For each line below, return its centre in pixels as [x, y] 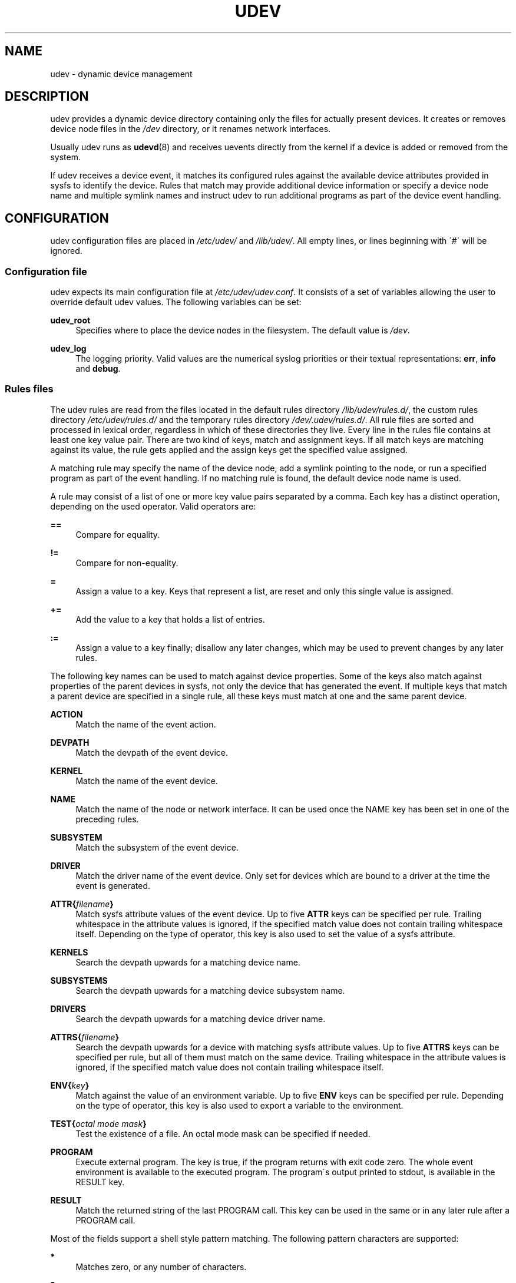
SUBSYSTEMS [79, 980]
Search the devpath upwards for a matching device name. [188, 962]
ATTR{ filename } [82, 904]
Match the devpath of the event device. [152, 752]
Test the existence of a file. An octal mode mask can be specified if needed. [223, 1133]
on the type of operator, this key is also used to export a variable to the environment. [239, 1105]
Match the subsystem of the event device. [157, 847]
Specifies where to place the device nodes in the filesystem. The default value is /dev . [243, 330]
